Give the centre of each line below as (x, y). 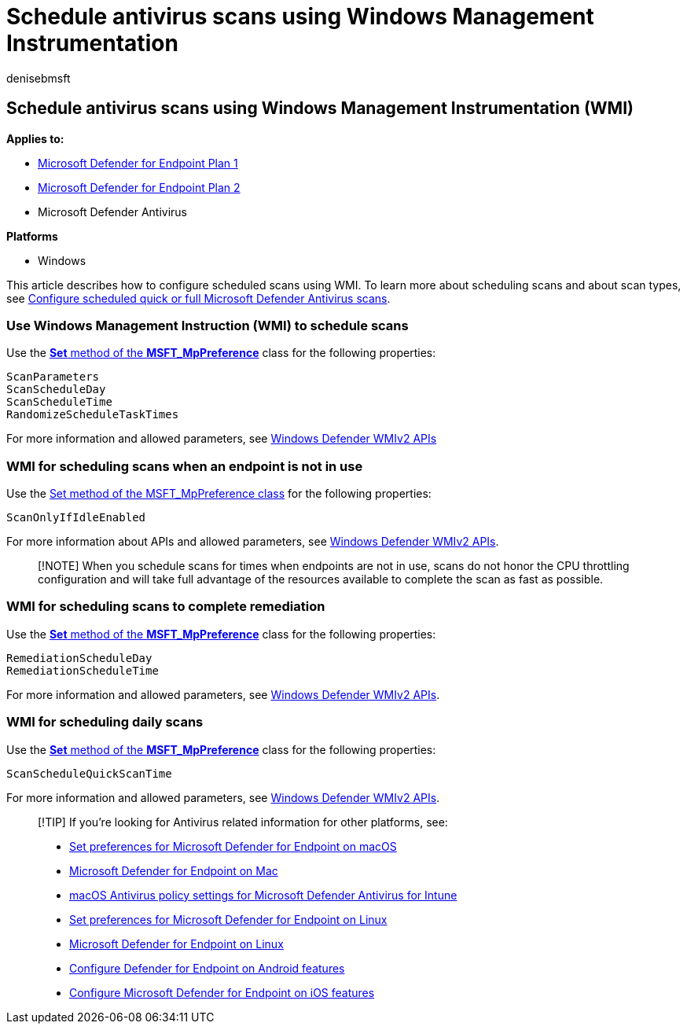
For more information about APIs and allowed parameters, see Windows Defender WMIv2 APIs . (253, 542)
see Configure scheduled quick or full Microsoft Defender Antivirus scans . (198, 298)
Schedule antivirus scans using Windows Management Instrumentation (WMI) (320, 109)
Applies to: (35, 138)
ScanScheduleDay (56, 390)
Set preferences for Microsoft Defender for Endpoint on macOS (233, 846)
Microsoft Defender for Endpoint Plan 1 (138, 163)
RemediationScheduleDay (79, 658)
